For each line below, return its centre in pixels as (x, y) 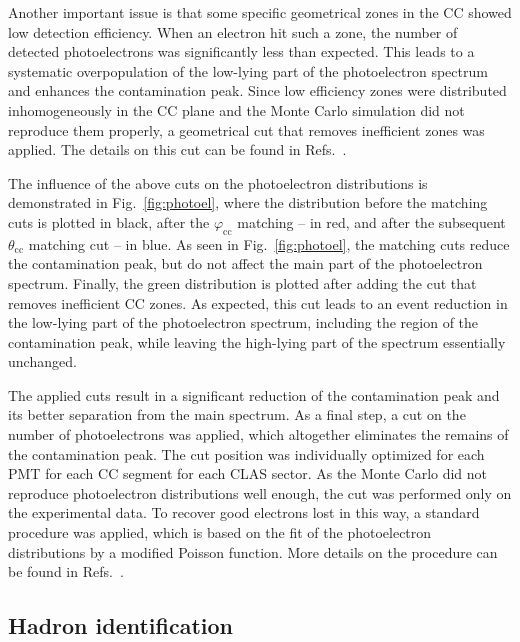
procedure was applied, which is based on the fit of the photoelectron (220, 532)
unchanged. (42, 361)
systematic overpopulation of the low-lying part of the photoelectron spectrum (248, 70)
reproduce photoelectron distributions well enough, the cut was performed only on (260, 492)
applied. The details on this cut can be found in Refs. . (177, 149)
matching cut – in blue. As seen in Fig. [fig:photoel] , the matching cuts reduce (269, 243)
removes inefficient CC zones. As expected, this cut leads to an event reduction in (258, 302)
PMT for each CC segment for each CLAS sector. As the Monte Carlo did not (248, 473)
